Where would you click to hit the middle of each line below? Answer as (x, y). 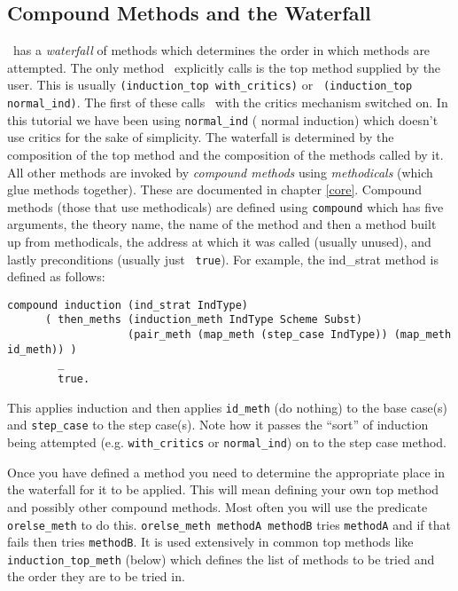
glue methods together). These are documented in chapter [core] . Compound (215, 189)
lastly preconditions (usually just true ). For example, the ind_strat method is (223, 259)
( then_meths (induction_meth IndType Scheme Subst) (203, 320)
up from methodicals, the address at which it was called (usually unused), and (219, 241)
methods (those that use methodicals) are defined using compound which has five (225, 206)
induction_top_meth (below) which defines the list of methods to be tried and (221, 559)
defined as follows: (56, 276)
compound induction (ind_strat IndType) (128, 305)
